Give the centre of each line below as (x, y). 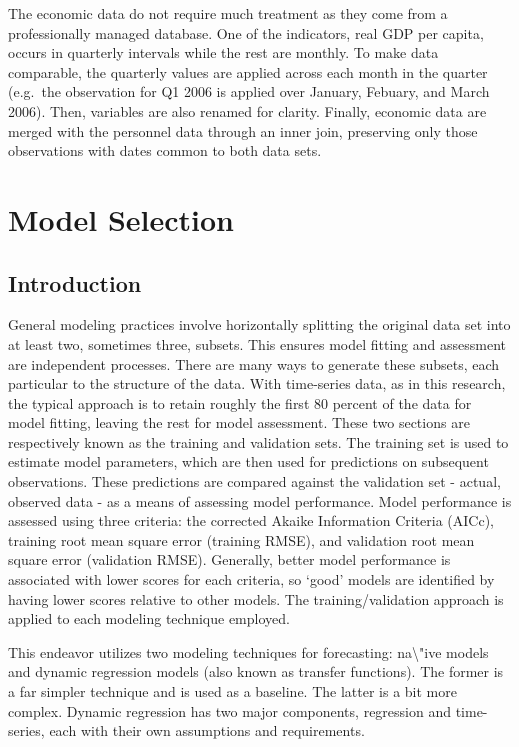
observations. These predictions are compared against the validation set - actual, (254, 481)
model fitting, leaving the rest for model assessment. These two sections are (239, 422)
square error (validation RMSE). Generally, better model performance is (229, 559)
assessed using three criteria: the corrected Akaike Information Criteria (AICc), (251, 520)
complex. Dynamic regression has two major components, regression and (229, 710)
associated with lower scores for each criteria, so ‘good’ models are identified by (251, 579)
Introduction (75, 282)
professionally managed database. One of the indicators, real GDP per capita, (246, 32)
